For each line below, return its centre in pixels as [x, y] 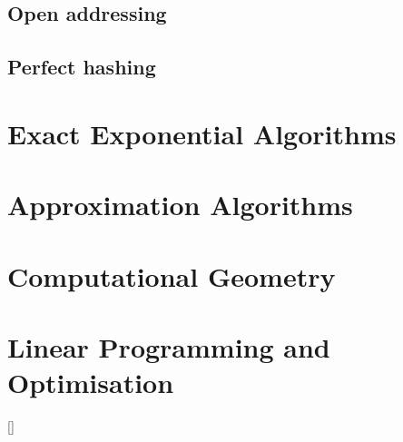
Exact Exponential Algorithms [202, 133]
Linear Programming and [169, 346]
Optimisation [91, 383]
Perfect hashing [82, 67]
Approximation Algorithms [180, 205]
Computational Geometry [172, 275]
